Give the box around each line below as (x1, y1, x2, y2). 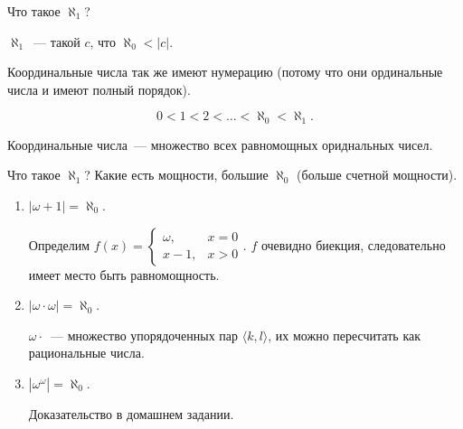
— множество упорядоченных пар (51, 325, 239, 344)
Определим (28, 235, 90, 254)
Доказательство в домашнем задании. (28, 404, 234, 423)
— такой (33, 32, 80, 51)
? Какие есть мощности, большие (84, 165, 269, 184)
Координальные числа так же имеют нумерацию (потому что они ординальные (7, 62, 443, 81)
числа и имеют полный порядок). (7, 79, 191, 98)
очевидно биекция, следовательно (260, 235, 446, 254)
